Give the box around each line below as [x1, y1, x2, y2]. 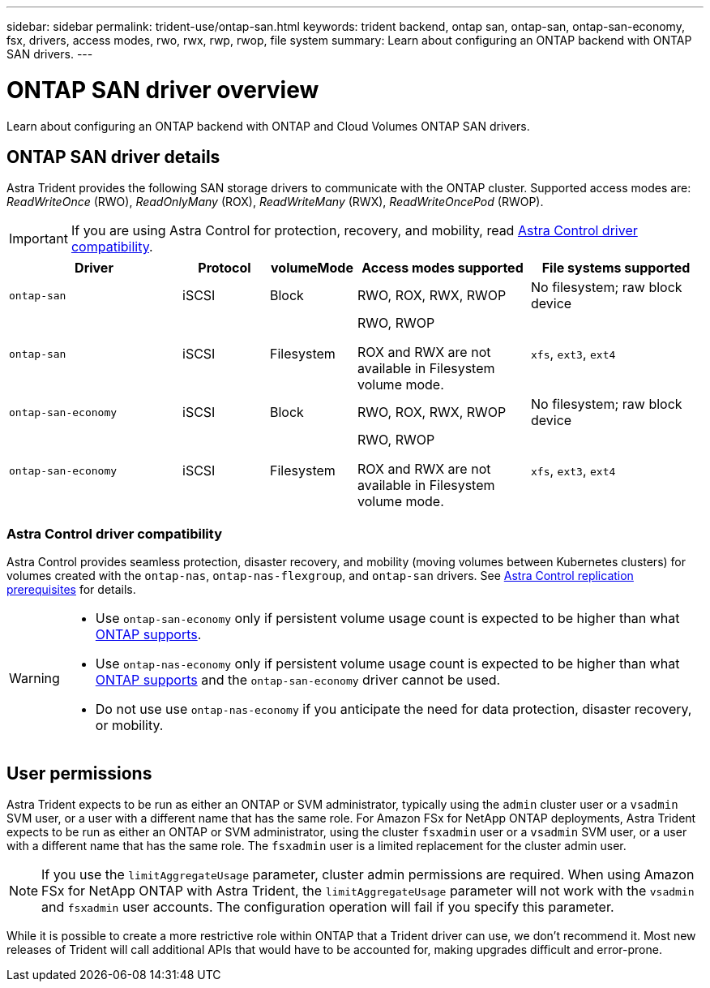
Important [9, 230, 68, 247]
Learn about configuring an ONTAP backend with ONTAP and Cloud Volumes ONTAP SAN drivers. [6, 118, 530, 133]
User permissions [6, 762, 152, 784]
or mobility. [95, 717, 164, 734]
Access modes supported [361, 260, 524, 277]
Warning [9, 670, 60, 687]
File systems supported [541, 260, 691, 277]
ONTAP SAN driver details [6, 146, 220, 167]
